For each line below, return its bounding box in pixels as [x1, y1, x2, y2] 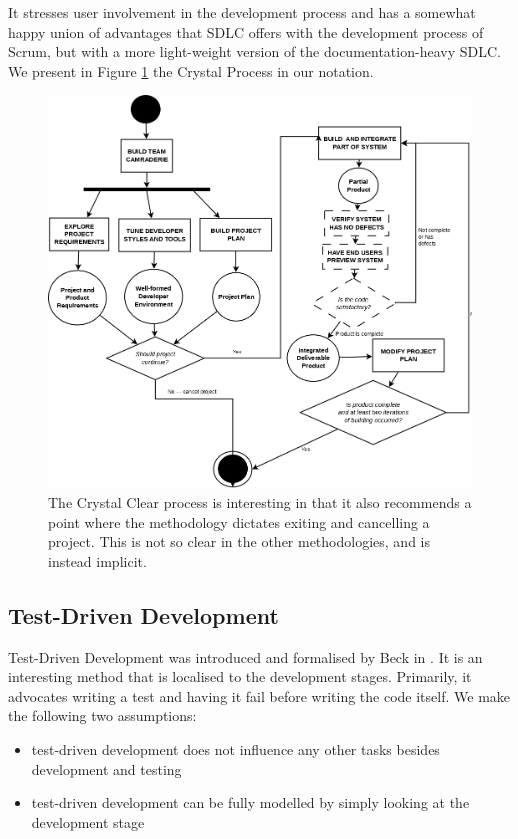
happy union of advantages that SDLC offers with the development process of [8, 21, 484, 42]
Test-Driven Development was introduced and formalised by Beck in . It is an [8, 646, 483, 667]
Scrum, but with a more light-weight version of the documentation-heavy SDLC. [8, 41, 501, 62]
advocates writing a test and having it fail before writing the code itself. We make [8, 685, 511, 706]
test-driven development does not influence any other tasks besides [31, 738, 440, 759]
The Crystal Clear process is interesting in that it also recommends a [48, 491, 472, 512]
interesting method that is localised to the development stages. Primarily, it [8, 666, 472, 687]
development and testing [31, 758, 182, 779]
